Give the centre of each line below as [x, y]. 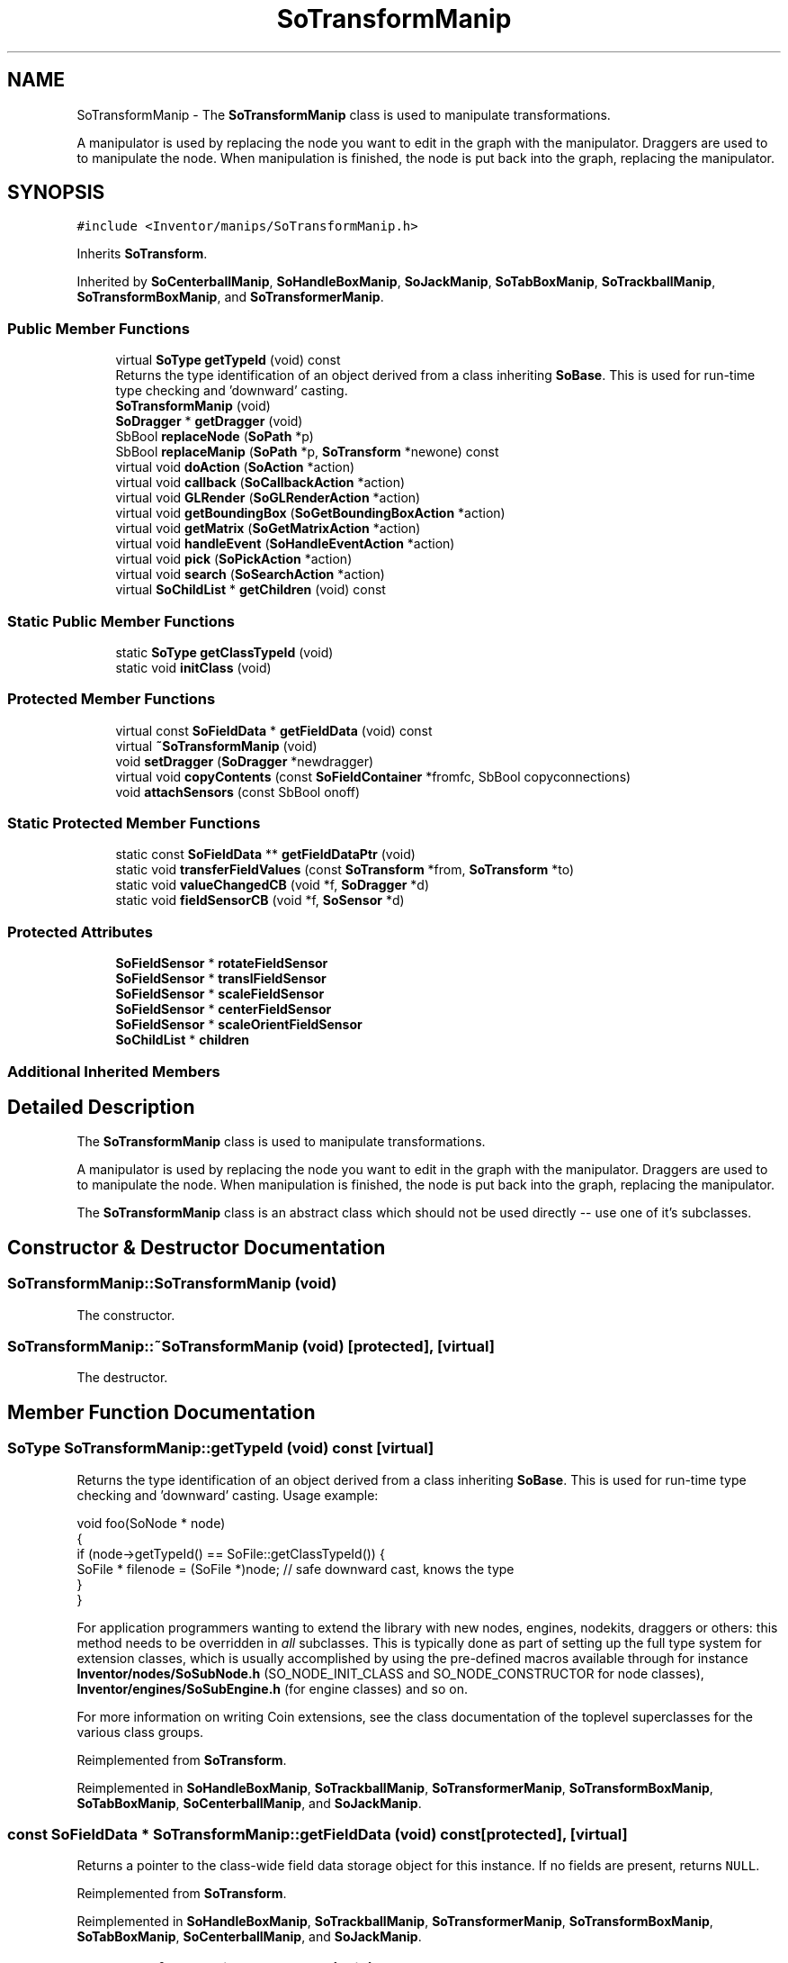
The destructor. [122, 1378]
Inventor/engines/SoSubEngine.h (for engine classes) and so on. [272, 1688]
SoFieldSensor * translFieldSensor [221, 979]
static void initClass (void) [193, 667]
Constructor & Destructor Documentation [197, 1247]
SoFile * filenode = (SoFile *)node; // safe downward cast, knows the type [295, 1569]
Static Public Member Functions [121, 621]
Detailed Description [101, 1107]
